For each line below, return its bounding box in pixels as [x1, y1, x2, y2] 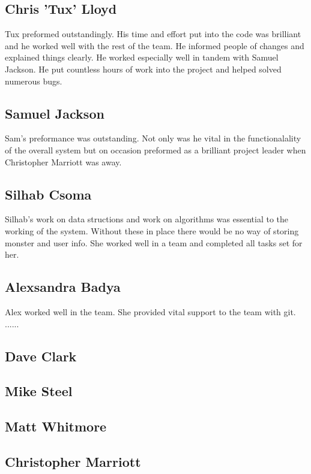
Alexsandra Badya [5, 277, 121, 296]
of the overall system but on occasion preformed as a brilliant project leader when [5, 143, 306, 156]
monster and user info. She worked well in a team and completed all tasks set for [5, 236, 303, 249]
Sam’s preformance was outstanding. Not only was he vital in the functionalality [5, 132, 301, 144]
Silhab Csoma [5, 185, 92, 203]
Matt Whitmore [5, 417, 107, 436]
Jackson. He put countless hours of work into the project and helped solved [5, 62, 282, 75]
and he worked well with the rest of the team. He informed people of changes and [5, 39, 304, 52]
